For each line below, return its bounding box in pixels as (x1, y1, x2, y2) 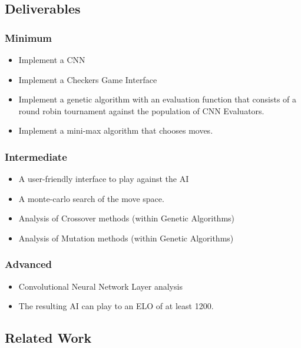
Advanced (5, 257, 52, 271)
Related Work (5, 329, 92, 347)
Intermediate (5, 149, 67, 164)
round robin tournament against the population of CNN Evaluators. (18, 104, 264, 117)
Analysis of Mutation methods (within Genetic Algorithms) (18, 231, 234, 244)
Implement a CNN (18, 54, 85, 65)
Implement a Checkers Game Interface (18, 73, 157, 85)
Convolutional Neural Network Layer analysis (18, 280, 183, 292)
